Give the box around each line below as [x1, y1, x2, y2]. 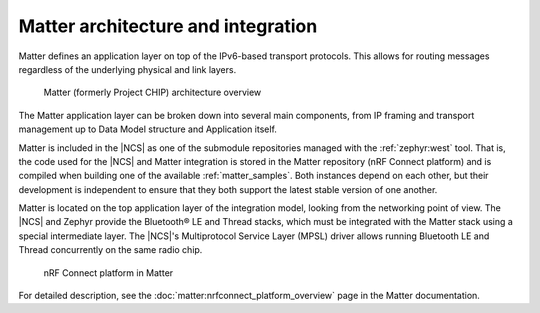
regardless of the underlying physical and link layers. [18, 63, 237, 75]
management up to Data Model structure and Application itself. [18, 123, 277, 135]
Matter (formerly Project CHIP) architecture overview [43, 86, 262, 99]
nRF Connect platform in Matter [43, 266, 174, 279]
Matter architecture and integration [18, 15, 318, 37]
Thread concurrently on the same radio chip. [18, 244, 203, 256]
